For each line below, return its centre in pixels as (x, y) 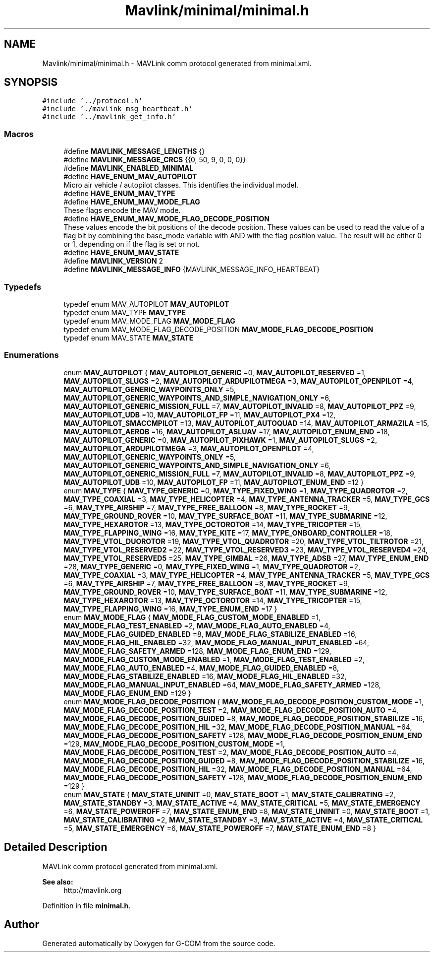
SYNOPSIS (31, 82)
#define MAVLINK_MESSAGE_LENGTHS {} (134, 151)
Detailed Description (56, 847)
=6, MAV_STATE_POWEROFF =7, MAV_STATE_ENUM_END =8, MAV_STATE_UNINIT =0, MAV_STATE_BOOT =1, (247, 811)
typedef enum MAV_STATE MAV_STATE (129, 338)
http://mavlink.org (93, 890)
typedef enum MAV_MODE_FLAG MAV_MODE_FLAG (149, 321)
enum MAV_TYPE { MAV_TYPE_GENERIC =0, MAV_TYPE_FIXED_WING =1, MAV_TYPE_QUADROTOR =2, (236, 490)
